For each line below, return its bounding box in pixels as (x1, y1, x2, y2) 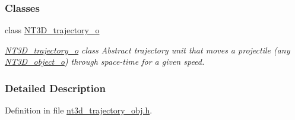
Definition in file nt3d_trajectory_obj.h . (5, 104, 153, 116)
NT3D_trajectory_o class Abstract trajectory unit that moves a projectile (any (5, 43, 290, 56)
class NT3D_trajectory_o (5, 24, 100, 36)
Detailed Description (5, 80, 106, 95)
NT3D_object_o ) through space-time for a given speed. (5, 55, 205, 68)
